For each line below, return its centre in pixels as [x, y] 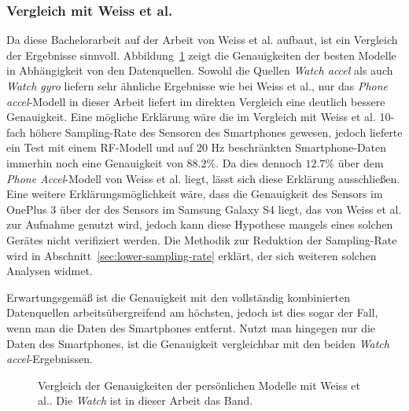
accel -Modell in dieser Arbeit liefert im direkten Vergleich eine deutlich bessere [196, 101]
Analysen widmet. [50, 271]
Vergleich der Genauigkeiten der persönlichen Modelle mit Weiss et [199, 385]
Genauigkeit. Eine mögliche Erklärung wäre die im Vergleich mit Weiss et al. [191, 117]
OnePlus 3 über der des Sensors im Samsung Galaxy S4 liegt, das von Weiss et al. [204, 209]
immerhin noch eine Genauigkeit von [95, 162]
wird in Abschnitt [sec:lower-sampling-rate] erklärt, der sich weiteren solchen [192, 255]
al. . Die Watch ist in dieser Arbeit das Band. [146, 400]
